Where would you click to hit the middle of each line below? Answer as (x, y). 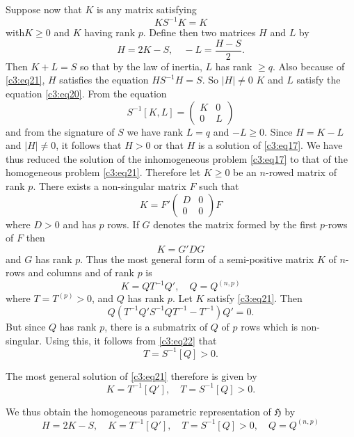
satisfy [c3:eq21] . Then (255, 298)
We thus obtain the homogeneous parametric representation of (138, 411)
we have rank (155, 131)
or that (169, 145)
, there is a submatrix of (156, 326)
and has (79, 224)
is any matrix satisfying (146, 9)
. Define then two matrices (199, 32)
